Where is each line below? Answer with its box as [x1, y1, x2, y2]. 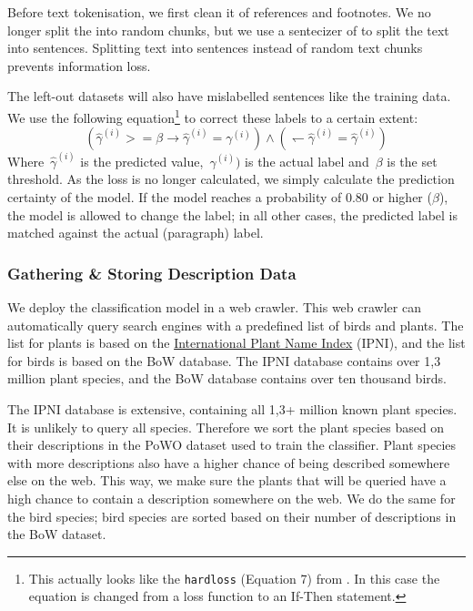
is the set [387, 151, 438, 170]
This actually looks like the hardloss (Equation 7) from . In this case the [28, 568, 440, 587]
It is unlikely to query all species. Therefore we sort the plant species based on [7, 417, 445, 436]
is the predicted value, [80, 151, 204, 170]
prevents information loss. [7, 56, 151, 75]
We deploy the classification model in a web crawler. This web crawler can [7, 298, 421, 317]
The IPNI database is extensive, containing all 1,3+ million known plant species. [7, 400, 458, 419]
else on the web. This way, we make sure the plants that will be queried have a [7, 471, 447, 490]
